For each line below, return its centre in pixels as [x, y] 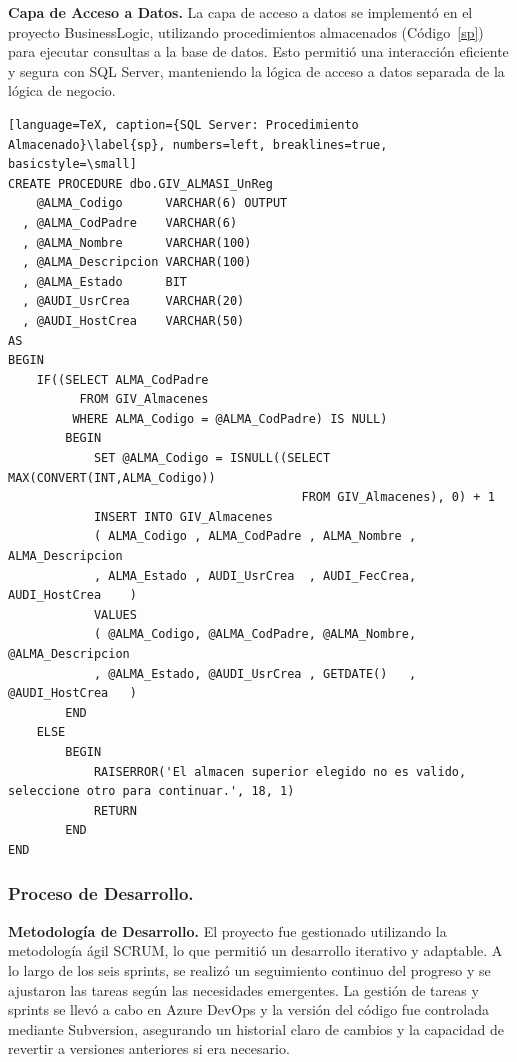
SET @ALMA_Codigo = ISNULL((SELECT [212, 458]
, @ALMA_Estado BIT [104, 281]
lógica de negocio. [62, 90]
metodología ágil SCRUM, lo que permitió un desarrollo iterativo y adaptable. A [255, 950]
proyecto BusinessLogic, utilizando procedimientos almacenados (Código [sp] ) [246, 31]
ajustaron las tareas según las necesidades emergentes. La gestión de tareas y [243, 989]
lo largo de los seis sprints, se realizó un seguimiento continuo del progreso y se [249, 969]
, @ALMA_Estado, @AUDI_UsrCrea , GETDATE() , [255, 673]
